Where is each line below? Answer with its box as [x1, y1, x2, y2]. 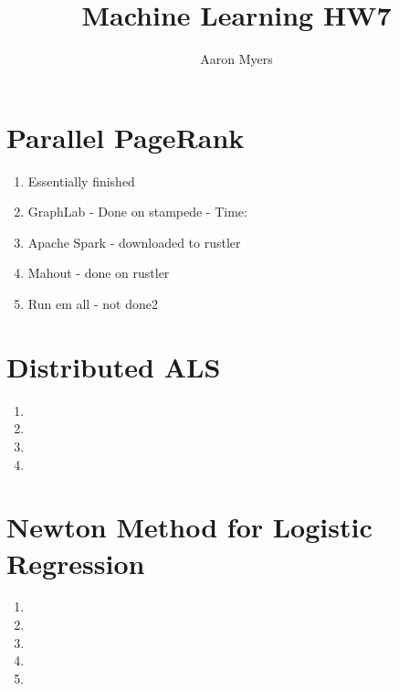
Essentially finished [27, 171, 135, 190]
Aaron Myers [200, 49, 273, 69]
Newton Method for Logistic [6, 508, 373, 546]
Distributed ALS [6, 347, 221, 385]
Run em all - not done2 [27, 294, 158, 314]
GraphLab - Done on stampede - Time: [27, 202, 247, 221]
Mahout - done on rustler [27, 263, 170, 282]
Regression [6, 544, 145, 581]
